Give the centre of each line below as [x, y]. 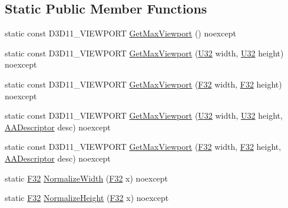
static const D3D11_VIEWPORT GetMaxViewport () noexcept [120, 33]
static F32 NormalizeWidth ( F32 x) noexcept [87, 178]
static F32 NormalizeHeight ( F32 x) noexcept [87, 198]
